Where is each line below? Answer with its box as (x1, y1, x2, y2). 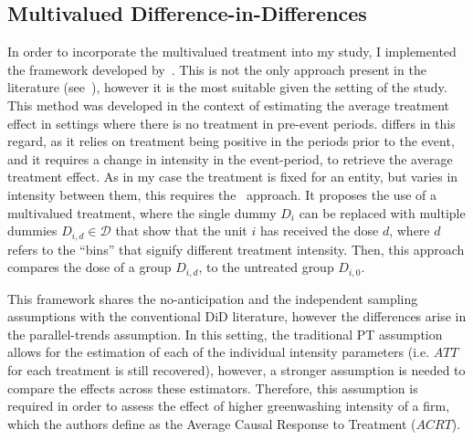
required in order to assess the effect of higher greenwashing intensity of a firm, (7, 396, 450, 415)
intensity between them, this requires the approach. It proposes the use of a (7, 184, 436, 204)
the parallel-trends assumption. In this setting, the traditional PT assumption (7, 324, 443, 343)
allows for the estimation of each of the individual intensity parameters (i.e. (7, 342, 430, 361)
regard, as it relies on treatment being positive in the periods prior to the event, (7, 131, 455, 151)
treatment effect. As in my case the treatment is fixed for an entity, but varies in (7, 167, 458, 186)
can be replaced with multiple (299, 203, 466, 222)
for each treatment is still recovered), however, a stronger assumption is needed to (7, 361, 466, 380)
